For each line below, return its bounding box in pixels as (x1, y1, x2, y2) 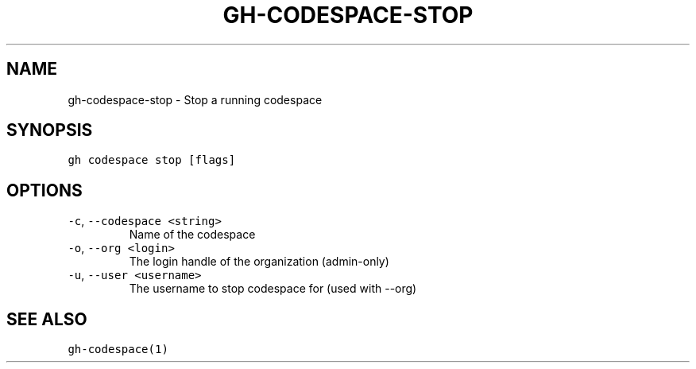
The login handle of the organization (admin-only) (129, 254, 389, 269)
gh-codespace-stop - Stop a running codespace (68, 92, 323, 107)
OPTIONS (6, 180, 83, 200)
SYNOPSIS (6, 120, 93, 141)
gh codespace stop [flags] (68, 153, 236, 167)
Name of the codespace (129, 227, 256, 242)
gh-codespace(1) (68, 343, 168, 356)
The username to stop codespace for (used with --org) (129, 282, 417, 296)
